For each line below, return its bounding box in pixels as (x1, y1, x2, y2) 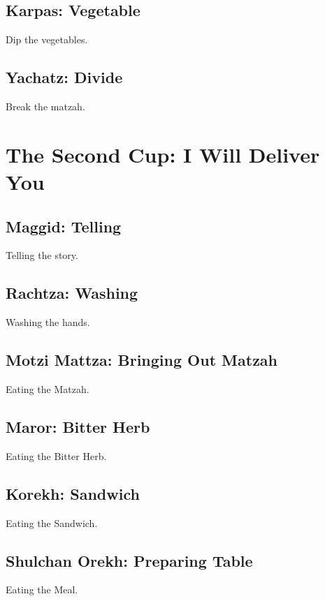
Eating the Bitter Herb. (6, 448, 107, 463)
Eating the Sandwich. (6, 515, 98, 530)
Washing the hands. (6, 315, 90, 329)
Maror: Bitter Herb (6, 415, 150, 437)
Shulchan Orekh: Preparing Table (6, 549, 253, 571)
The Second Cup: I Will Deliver (6, 140, 320, 168)
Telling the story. (6, 248, 78, 262)
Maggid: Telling (6, 215, 122, 237)
